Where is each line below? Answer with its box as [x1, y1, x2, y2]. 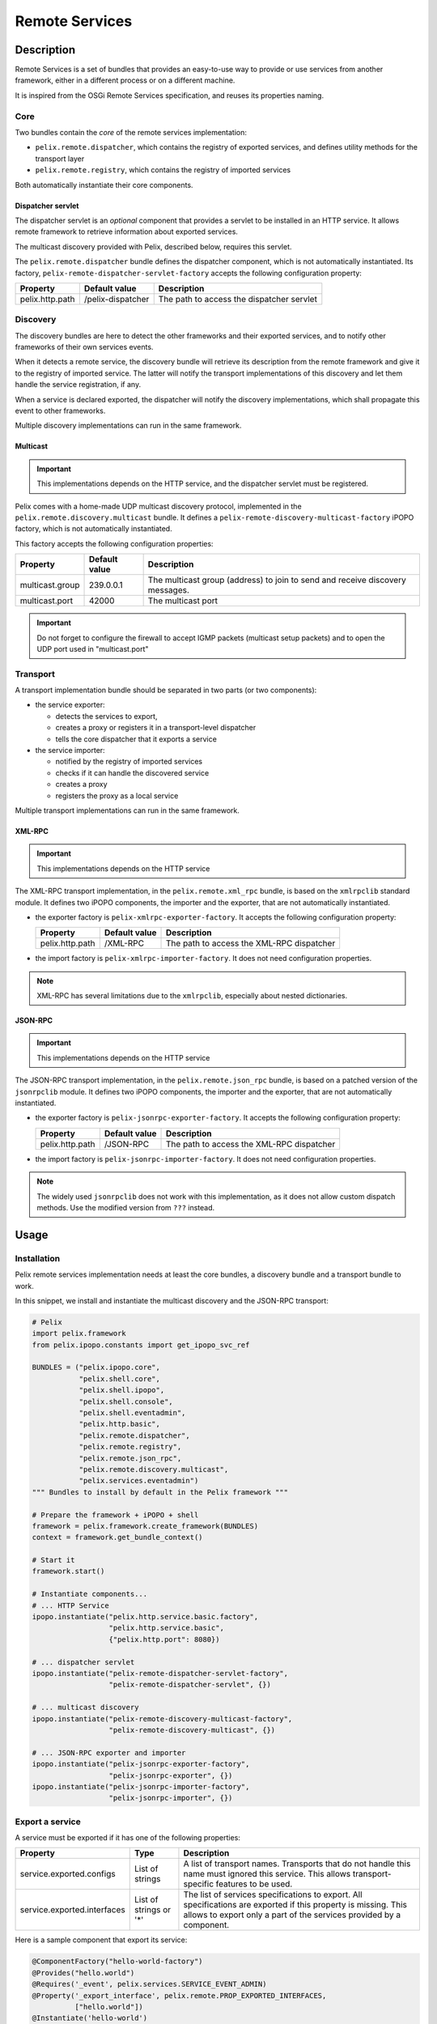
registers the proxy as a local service [55, 790, 179, 801]
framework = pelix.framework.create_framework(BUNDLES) [32, 1521, 259, 1530]
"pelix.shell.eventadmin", [78, 1409, 186, 1418]
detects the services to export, [55, 711, 158, 721]
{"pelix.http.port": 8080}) [108, 1635, 220, 1643]
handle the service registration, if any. [15, 380, 142, 389]
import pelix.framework [32, 1329, 127, 1338]
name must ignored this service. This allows [183, 1869, 351, 1880]
